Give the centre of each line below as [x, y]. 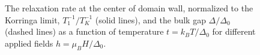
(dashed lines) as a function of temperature [84, 31]
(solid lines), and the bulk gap [150, 19]
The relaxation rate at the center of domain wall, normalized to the [129, 8]
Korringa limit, [32, 19]
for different [234, 31]
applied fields [29, 43]
